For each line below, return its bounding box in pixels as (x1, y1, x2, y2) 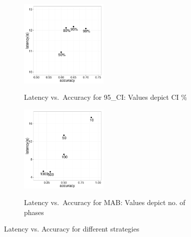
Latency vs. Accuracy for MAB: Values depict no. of (24, 197, 185, 208)
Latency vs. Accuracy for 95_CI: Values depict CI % (24, 92, 187, 102)
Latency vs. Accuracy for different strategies (4, 224, 139, 234)
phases (24, 207, 44, 217)
